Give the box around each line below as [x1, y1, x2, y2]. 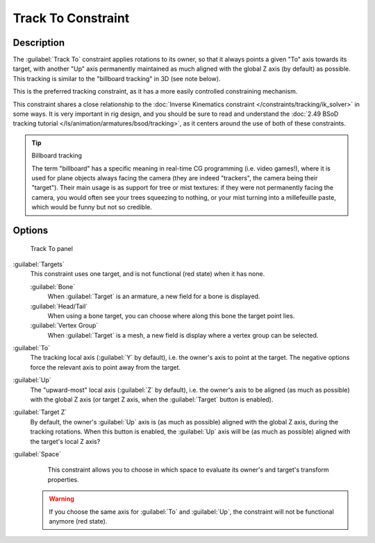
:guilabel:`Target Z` [12, 408, 67, 416]
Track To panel [30, 244, 73, 252]
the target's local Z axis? [30, 437, 101, 445]
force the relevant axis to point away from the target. [30, 363, 181, 371]
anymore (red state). [49, 517, 108, 525]
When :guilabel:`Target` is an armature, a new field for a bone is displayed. [47, 292, 260, 301]
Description [12, 37, 65, 49]
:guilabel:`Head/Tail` [30, 302, 88, 310]
